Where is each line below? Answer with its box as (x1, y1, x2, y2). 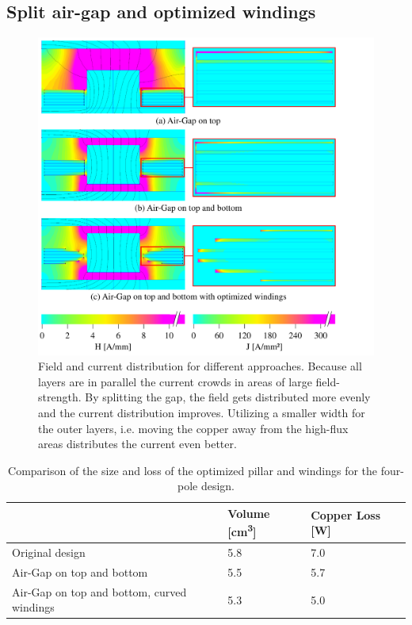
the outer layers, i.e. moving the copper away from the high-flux (38, 420, 349, 436)
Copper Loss (311, 506, 381, 523)
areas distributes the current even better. (38, 435, 237, 452)
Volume (227, 504, 270, 521)
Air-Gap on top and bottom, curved (12, 583, 187, 600)
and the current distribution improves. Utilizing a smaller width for (38, 404, 365, 420)
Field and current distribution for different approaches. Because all (38, 358, 362, 374)
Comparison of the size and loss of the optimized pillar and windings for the (8, 462, 378, 478)
